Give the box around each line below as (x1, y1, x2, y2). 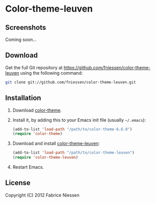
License (5, 179, 31, 187)
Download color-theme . (12, 107, 62, 113)
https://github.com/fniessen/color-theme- (63, 64, 151, 71)
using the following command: (20, 70, 83, 76)
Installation (5, 94, 41, 103)
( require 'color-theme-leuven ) (12, 155, 79, 160)
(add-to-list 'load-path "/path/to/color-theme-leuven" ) (12, 150, 135, 156)
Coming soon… (5, 36, 37, 42)
